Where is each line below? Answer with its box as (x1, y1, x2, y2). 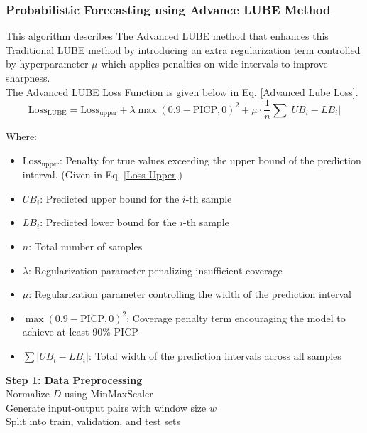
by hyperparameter (6, 56, 89, 71)
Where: (6, 129, 37, 144)
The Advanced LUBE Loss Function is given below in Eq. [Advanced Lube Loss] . (6, 84, 358, 99)
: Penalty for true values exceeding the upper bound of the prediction (59, 152, 361, 167)
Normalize (6, 386, 50, 401)
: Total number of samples (28, 239, 143, 254)
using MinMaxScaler (64, 386, 153, 401)
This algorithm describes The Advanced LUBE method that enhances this (6, 28, 329, 43)
